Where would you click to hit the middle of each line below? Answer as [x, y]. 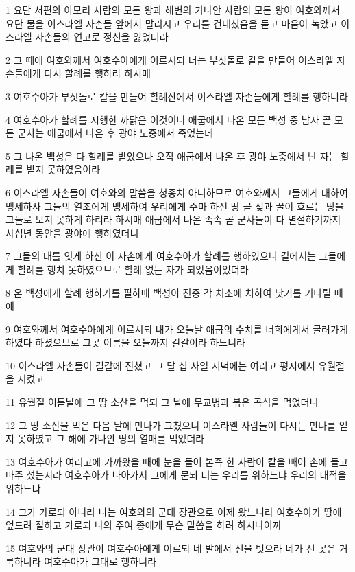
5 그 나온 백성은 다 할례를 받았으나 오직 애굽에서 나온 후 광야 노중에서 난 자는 [172, 156]
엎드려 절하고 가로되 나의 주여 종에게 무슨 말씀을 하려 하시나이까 [144, 525]
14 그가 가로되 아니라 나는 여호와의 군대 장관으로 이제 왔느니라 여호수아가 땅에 [174, 511]
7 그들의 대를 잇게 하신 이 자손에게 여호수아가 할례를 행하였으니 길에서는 [161, 256]
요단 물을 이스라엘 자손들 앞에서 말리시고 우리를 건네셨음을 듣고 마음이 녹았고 [172, 23]
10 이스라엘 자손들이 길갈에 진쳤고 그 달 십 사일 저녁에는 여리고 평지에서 [160, 365]
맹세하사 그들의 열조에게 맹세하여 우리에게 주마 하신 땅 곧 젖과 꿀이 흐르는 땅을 [175, 206]
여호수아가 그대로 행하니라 [100, 561]
